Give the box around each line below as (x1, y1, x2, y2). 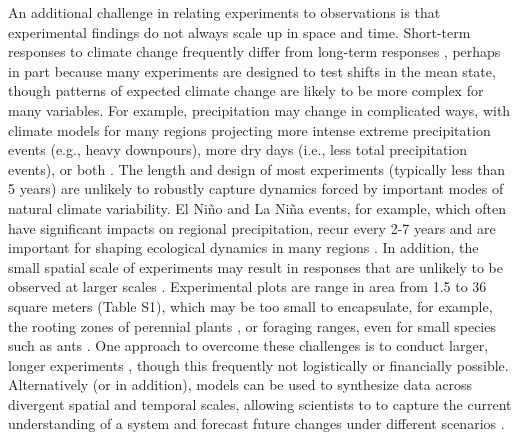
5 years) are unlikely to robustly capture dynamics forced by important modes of (8, 178, 504, 199)
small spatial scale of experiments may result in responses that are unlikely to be (8, 256, 504, 277)
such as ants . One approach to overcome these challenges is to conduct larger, (8, 335, 489, 356)
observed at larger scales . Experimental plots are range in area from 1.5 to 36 (8, 276, 487, 297)
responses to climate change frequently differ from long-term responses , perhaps (8, 41, 501, 62)
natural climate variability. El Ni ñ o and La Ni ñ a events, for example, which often (8, 197, 507, 218)
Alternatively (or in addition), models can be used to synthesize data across (8, 374, 473, 395)
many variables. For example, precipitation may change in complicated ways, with (8, 99, 511, 120)
